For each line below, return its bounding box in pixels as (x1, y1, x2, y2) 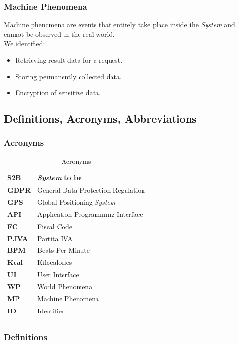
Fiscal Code (37, 221, 72, 231)
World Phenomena (37, 281, 93, 291)
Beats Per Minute (37, 245, 90, 255)
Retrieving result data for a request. (15, 55, 123, 65)
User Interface (37, 269, 79, 279)
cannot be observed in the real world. (4, 29, 115, 39)
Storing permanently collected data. (15, 71, 122, 81)
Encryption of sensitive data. (15, 87, 101, 98)
